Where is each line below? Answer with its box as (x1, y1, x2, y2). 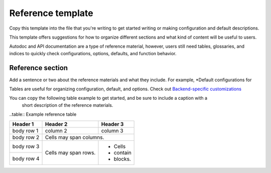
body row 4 (12, 155, 40, 162)
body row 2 (12, 133, 40, 140)
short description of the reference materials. (22, 102, 113, 108)
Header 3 (101, 120, 124, 127)
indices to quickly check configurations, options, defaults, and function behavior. (9, 50, 177, 56)
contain (113, 149, 131, 156)
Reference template (9, 8, 93, 19)
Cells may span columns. (45, 133, 104, 140)
